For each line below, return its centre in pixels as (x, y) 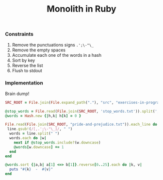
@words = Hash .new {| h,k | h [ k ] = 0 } (43, 116)
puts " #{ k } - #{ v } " (31, 169)
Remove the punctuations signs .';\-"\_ (53, 45)
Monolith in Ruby (81, 9)
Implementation (24, 83)
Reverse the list (27, 65)
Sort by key (24, 60)
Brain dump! (17, 94)
